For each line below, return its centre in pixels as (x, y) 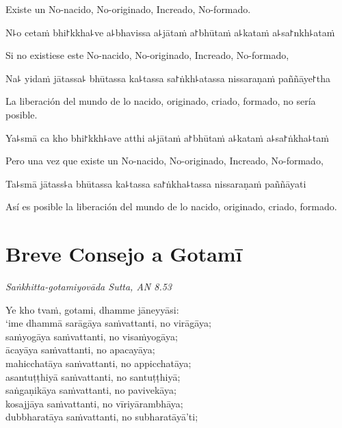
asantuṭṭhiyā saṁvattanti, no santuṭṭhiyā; (93, 376)
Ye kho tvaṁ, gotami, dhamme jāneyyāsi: (92, 309)
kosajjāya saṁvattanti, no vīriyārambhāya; (94, 403)
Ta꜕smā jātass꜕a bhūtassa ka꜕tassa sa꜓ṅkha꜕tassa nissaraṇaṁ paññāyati (156, 183)
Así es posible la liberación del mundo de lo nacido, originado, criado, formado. (171, 206)
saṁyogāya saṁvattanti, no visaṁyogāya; (92, 336)
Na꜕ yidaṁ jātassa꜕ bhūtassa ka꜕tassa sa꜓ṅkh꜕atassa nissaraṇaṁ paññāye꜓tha (168, 78)
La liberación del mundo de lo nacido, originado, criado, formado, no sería (161, 101)
